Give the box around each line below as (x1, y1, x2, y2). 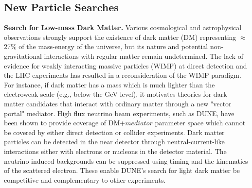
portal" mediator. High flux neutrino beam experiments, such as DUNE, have (4, 108, 234, 118)
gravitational (4, 51, 42, 61)
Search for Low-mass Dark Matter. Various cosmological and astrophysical (4, 22, 242, 33)
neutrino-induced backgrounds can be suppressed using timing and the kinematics (4, 155, 248, 166)
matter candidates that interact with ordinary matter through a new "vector (4, 98, 232, 108)
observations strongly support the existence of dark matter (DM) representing (4, 32, 236, 42)
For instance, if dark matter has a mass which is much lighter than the (4, 79, 215, 89)
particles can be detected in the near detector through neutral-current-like (4, 137, 225, 147)
